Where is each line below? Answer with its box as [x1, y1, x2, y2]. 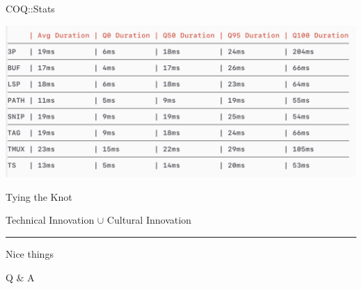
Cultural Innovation [107, 213, 191, 227]
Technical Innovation [6, 213, 95, 227]
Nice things [6, 246, 54, 261]
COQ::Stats [6, 1, 55, 15]
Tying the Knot [6, 189, 72, 204]
